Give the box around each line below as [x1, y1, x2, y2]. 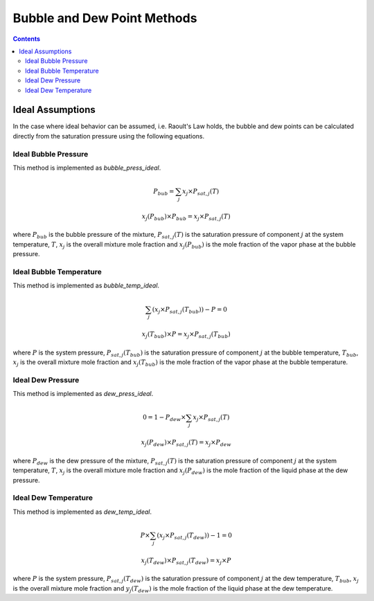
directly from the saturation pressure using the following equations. [12, 132, 205, 140]
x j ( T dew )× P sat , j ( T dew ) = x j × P [141, 556, 231, 566]
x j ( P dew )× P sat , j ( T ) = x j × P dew [141, 438, 231, 448]
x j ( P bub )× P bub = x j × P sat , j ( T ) [141, 212, 231, 222]
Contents [12, 35, 41, 43]
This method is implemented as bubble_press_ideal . [12, 163, 161, 172]
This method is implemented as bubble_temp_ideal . [12, 281, 159, 290]
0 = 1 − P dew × [142, 413, 186, 423]
